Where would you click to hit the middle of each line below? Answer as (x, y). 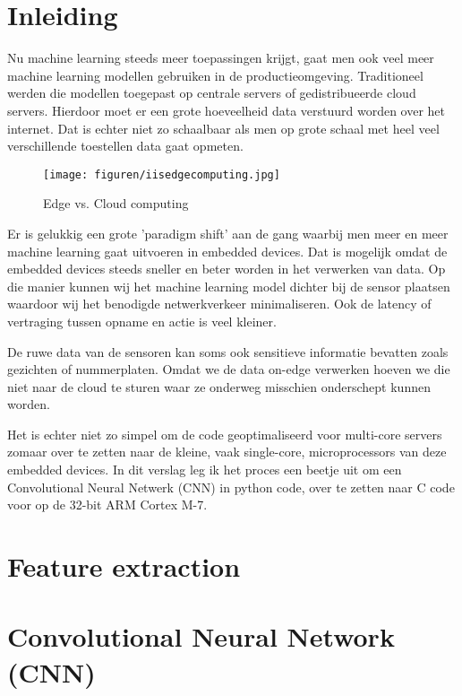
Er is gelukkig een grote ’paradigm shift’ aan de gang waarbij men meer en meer (228, 233)
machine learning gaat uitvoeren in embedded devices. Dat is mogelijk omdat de (227, 251)
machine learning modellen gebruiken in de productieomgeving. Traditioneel (215, 75)
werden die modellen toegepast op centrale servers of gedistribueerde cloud (212, 93)
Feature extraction (124, 566)
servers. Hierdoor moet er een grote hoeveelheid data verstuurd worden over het (227, 110)
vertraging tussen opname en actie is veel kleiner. (142, 321)
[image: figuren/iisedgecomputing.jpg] (162, 174)
